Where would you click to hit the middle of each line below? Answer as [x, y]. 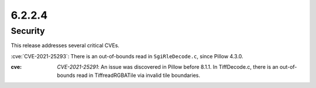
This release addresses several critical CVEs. [65, 45]
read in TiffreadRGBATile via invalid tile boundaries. [138, 75]
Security [28, 31]
